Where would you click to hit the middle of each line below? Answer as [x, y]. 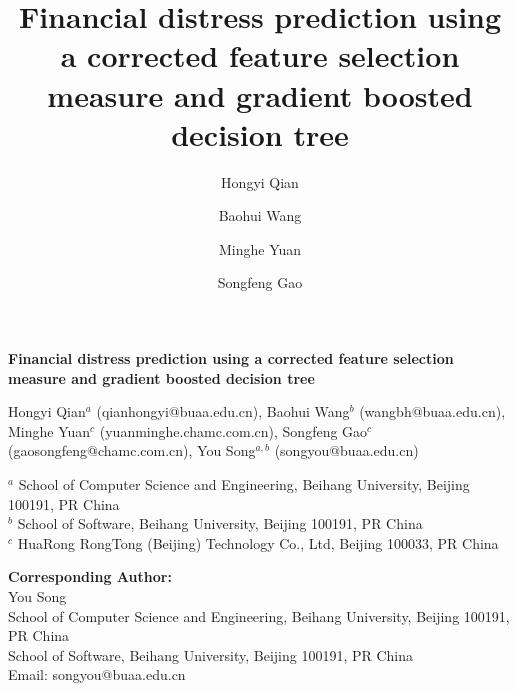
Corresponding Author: [90, 576]
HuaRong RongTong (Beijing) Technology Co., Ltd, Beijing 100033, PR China [258, 542]
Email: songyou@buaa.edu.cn [97, 674]
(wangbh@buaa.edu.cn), [432, 411]
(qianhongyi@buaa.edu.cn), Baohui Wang [223, 411]
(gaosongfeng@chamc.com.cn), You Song [132, 450]
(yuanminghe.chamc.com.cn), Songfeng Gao [233, 430]
